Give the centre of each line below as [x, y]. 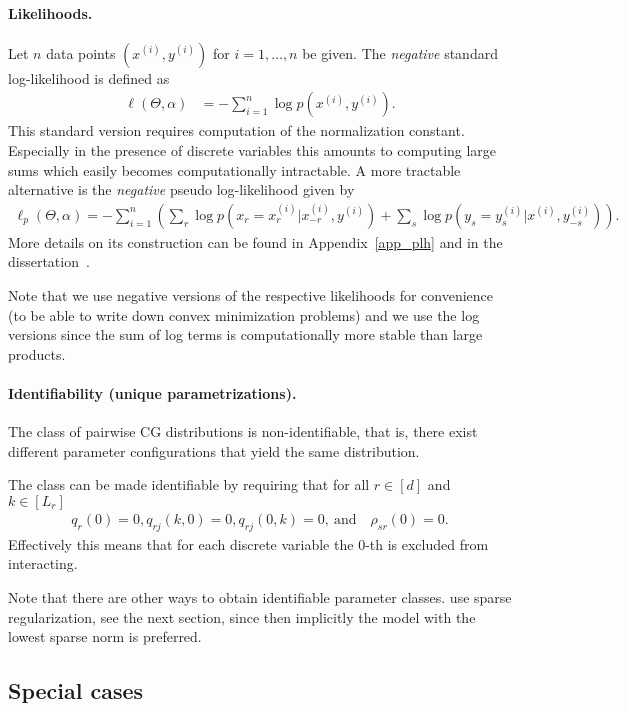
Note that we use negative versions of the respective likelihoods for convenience [250, 295]
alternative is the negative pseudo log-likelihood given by [181, 189]
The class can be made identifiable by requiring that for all [189, 484]
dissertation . [49, 261]
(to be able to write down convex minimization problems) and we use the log [244, 314]
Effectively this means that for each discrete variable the [181, 543]
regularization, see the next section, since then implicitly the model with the [242, 616]
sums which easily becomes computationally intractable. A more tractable [234, 169]
